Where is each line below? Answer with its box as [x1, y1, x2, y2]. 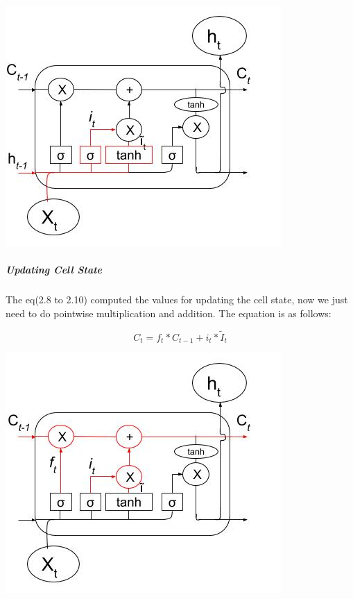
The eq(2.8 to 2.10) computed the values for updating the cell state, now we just [6, 292, 348, 307]
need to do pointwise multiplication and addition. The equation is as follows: [6, 305, 332, 320]
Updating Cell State [6, 262, 103, 277]
